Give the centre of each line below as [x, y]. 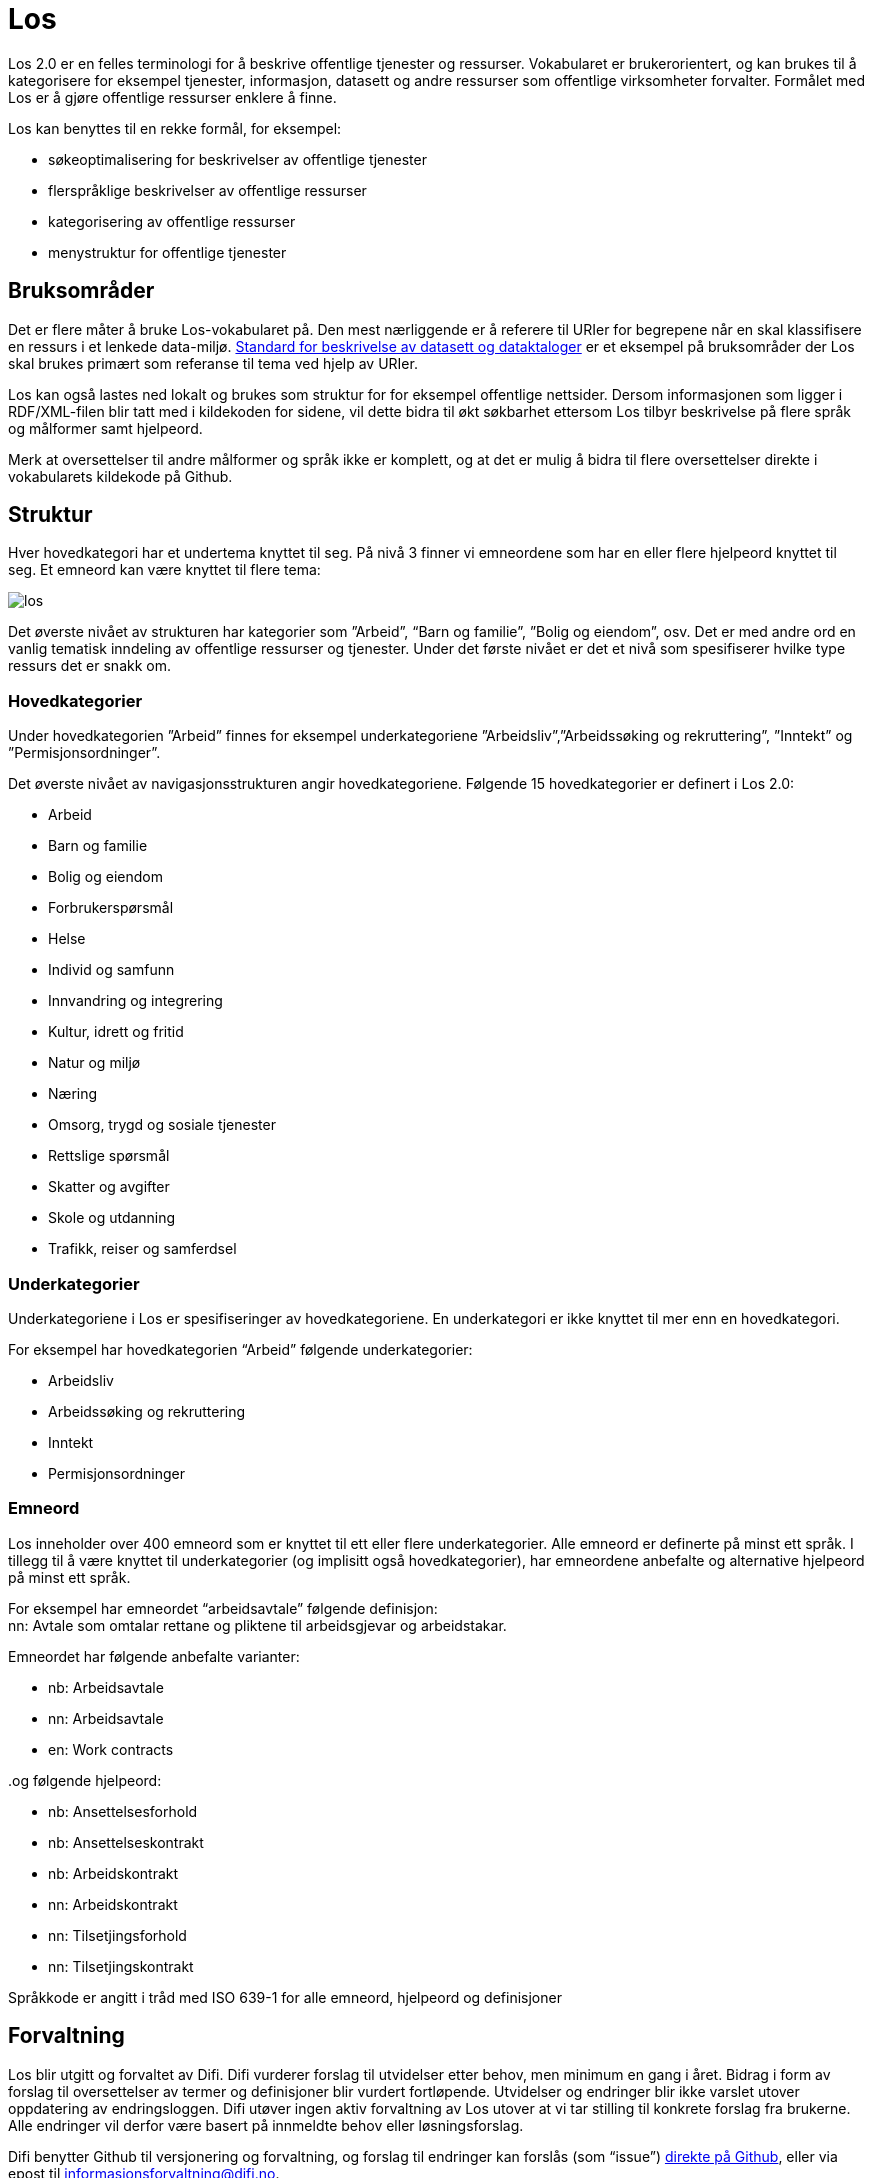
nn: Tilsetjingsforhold [117, 1935]
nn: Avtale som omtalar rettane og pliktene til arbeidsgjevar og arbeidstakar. [257, 1625]
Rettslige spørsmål [109, 1156]
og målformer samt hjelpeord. [105, 428]
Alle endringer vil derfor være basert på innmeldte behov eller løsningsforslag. [266, 2125]
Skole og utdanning [112, 1218]
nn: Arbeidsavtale [106, 1718]
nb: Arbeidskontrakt [113, 1873]
